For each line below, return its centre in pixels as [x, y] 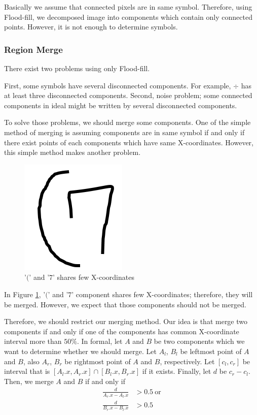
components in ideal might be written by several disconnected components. [121, 105]
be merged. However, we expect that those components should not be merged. [125, 304]
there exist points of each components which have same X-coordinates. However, [129, 142]
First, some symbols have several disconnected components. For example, [118, 85]
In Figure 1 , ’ [25, 294]
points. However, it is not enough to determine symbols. [91, 27]
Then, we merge [29, 381]
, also [31, 361]
